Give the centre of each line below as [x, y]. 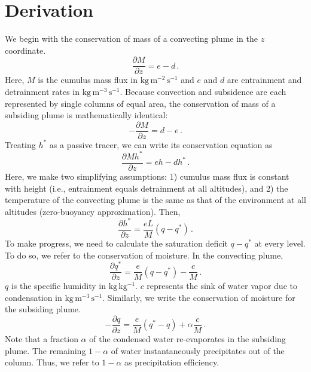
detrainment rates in [42, 91]
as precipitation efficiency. [172, 362]
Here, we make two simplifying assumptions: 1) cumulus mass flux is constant [147, 176]
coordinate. [25, 50]
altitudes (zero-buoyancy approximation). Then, [93, 211]
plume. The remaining [45, 350]
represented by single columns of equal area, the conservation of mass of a [140, 103]
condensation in [33, 297]
